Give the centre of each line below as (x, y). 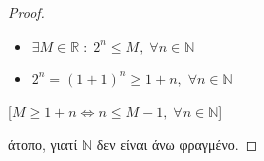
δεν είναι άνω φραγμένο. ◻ (177, 144)
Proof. (26, 12)
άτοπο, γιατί (43, 144)
